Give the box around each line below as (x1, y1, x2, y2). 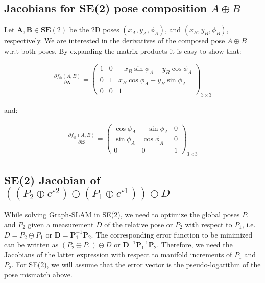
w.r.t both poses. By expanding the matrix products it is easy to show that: (4, 45, 242, 56)
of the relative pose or (104, 219, 173, 229)
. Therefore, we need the (157, 239, 233, 250)
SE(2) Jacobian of (4, 172, 100, 187)
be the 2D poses (69, 24, 119, 35)
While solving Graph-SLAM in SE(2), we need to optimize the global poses (4, 209, 240, 220)
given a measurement (28, 219, 94, 229)
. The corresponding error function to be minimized (91, 229, 253, 240)
